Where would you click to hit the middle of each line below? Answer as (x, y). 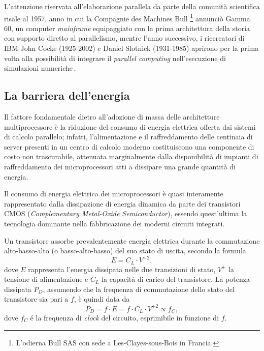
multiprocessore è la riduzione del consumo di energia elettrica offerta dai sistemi (130, 126)
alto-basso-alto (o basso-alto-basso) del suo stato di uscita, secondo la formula (125, 251)
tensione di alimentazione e (46, 279)
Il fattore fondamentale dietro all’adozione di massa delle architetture (112, 117)
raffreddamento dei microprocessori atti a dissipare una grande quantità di (120, 166)
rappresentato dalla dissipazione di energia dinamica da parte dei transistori (122, 203)
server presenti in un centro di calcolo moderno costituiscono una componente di (129, 146)
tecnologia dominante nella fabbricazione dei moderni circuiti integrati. (114, 223)
